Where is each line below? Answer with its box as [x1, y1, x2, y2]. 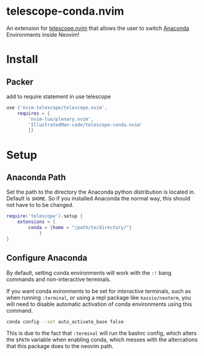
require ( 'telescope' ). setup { [6, 213, 83, 219]
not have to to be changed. [6, 202, 74, 209]
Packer [6, 76, 33, 87]
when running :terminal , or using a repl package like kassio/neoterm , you [6, 294, 191, 301]
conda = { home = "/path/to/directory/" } [28, 225, 132, 231]
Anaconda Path [6, 172, 66, 183]
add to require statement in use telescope [6, 93, 111, 100]
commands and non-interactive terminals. [6, 275, 111, 283]
